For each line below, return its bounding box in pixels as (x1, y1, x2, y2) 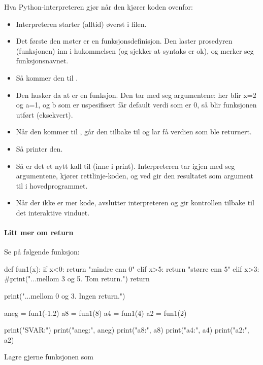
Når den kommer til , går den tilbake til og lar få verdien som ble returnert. (16, 126, 252, 137)
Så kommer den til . (16, 72, 78, 83)
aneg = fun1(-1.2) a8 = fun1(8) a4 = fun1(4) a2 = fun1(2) (4, 307, 187, 318)
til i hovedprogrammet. (16, 180, 88, 191)
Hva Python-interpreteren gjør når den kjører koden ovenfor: (4, 2, 193, 12)
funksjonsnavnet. (16, 55, 69, 66)
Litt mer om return (4, 227, 74, 238)
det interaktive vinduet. (16, 207, 90, 217)
